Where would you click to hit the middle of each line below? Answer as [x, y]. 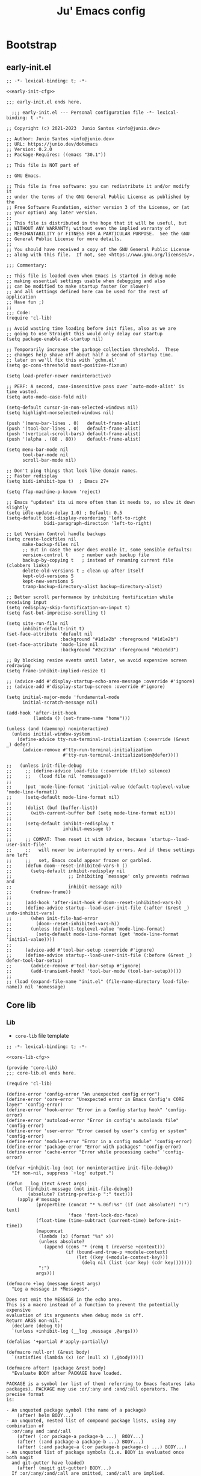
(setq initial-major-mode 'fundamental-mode [63, 697]
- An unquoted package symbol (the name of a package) [76, 1410]
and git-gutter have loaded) [48, 1463]
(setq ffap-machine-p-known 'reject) [54, 492]
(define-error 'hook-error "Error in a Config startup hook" [85, 1110]
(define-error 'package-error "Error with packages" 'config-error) [94, 1147]
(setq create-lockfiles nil [42, 539]
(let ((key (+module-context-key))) [122, 1257]
